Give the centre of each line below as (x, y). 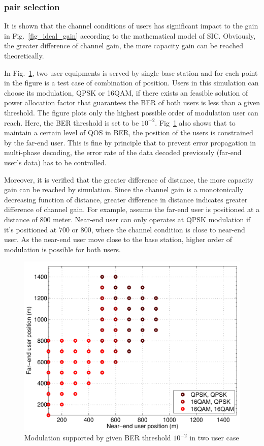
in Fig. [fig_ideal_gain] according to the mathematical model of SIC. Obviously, (130, 35)
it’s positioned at (30, 229)
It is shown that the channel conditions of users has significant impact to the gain (131, 26)
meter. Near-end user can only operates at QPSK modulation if (152, 219)
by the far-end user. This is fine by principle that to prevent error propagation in (130, 142)
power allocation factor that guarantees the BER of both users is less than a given (132, 102)
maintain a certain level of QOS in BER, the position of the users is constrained (129, 132)
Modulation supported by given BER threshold (98, 438)
